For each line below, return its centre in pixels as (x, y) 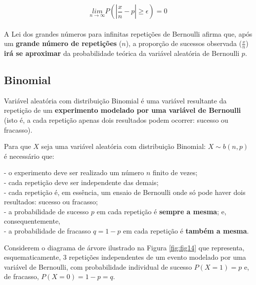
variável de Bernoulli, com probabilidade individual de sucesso (98, 266)
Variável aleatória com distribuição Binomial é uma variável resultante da (115, 100)
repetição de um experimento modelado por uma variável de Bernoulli (123, 110)
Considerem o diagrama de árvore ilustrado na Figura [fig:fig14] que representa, (124, 247)
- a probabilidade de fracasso (47, 230)
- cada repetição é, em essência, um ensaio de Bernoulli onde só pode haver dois (125, 192)
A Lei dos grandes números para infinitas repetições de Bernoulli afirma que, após (128, 33)
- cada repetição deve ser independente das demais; (81, 182)
